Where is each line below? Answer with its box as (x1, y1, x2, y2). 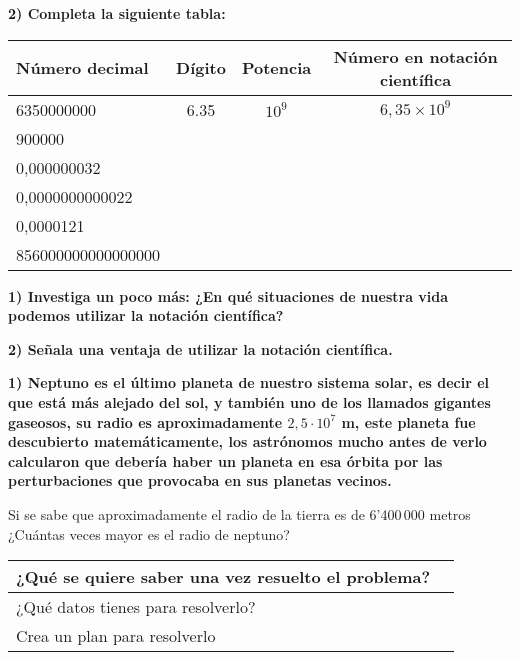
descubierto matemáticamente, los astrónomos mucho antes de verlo (8, 431, 487, 452)
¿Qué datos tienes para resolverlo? (16, 595, 256, 619)
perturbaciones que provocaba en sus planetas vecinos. (8, 470, 392, 491)
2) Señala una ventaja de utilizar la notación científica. (8, 338, 393, 359)
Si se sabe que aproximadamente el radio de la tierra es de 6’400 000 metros (8, 503, 471, 524)
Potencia (241, 56, 312, 80)
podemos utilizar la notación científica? (8, 305, 284, 326)
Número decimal (16, 56, 149, 80)
